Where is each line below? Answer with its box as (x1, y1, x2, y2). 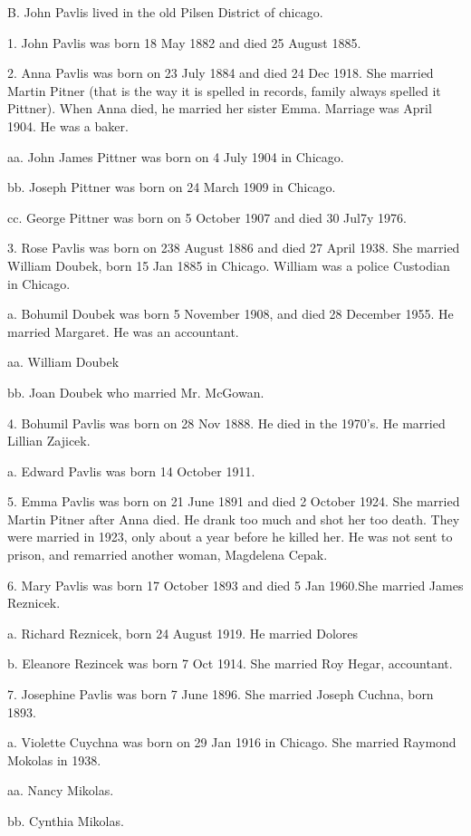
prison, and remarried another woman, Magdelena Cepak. (7, 545, 328, 564)
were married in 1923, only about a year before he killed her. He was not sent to (7, 527, 453, 546)
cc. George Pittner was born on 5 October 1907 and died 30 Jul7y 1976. (7, 207, 407, 226)
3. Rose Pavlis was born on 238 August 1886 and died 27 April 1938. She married (7, 238, 460, 257)
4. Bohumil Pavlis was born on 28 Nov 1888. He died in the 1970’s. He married (7, 413, 446, 432)
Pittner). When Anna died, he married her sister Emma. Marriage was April (7, 99, 432, 118)
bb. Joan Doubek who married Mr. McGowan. (7, 382, 264, 401)
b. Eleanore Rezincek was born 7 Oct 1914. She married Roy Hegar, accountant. (7, 654, 453, 673)
